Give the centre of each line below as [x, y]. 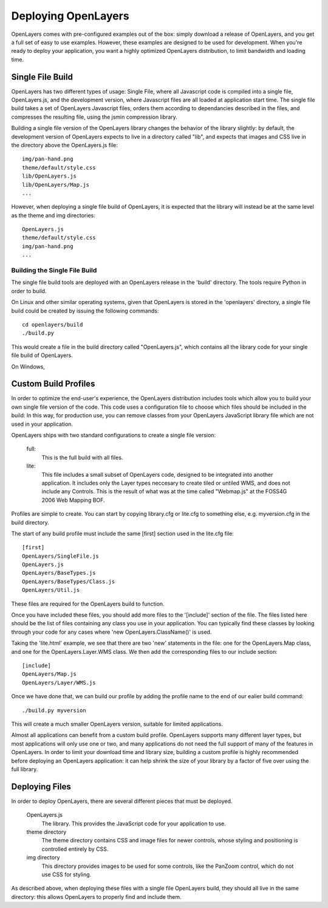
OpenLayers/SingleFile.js [61, 556]
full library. [25, 769]
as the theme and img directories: [53, 215]
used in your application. [42, 424]
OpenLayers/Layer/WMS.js [59, 682]
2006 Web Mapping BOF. [73, 500]
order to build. [29, 291]
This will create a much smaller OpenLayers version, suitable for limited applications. [117, 724]
